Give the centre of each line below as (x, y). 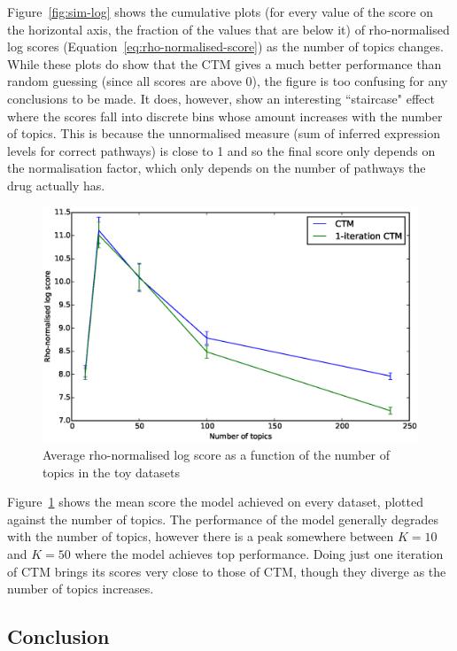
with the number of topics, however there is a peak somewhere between (201, 536)
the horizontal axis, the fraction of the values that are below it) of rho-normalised (228, 29)
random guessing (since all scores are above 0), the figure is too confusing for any (228, 81)
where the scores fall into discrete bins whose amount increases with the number (225, 116)
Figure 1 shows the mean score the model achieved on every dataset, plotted (215, 502)
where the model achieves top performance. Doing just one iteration (259, 553)
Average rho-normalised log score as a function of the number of (217, 454)
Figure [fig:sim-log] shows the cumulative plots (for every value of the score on (221, 12)
